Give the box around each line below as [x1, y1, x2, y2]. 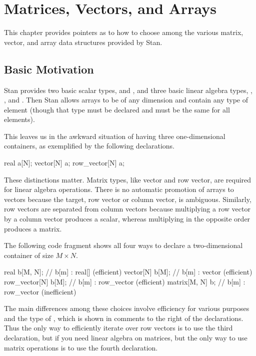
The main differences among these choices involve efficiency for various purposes [4, 303, 249, 313]
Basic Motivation [4, 61, 94, 76]
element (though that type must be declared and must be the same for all [4, 104, 230, 114]
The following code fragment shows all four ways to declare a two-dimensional [4, 240, 243, 250]
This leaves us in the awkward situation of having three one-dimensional [4, 130, 225, 141]
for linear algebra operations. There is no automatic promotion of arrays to [4, 184, 234, 194]
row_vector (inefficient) [4, 286, 76, 296]
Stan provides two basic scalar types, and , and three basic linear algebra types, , [4, 84, 252, 95]
